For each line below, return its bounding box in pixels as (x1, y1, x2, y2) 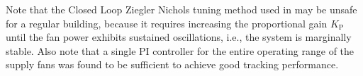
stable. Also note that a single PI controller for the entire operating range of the (6, 43, 354, 58)
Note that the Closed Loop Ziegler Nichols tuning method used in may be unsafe (6, 2, 357, 16)
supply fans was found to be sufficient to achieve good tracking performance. (6, 57, 339, 72)
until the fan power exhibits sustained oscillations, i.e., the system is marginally (6, 30, 352, 44)
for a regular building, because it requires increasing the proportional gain (6, 15, 328, 30)
